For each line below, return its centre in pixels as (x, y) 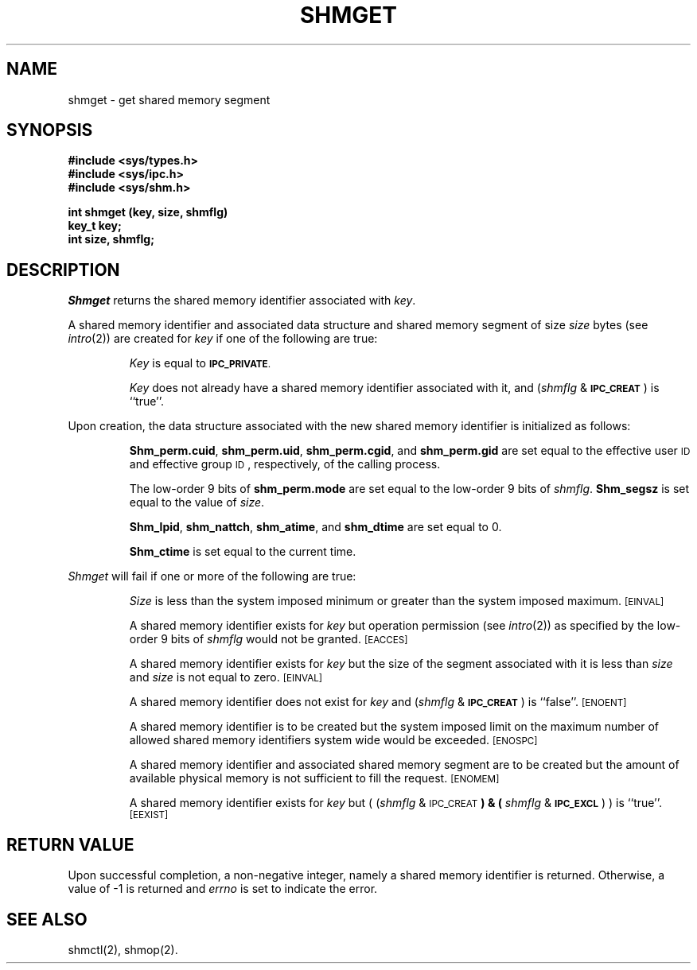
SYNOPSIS (50, 130)
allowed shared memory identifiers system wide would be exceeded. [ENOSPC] (333, 740)
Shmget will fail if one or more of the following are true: (212, 576)
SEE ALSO (47, 919)
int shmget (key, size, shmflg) (148, 212)
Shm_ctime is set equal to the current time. (243, 552)
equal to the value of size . (197, 502)
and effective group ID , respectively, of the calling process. (285, 464)
